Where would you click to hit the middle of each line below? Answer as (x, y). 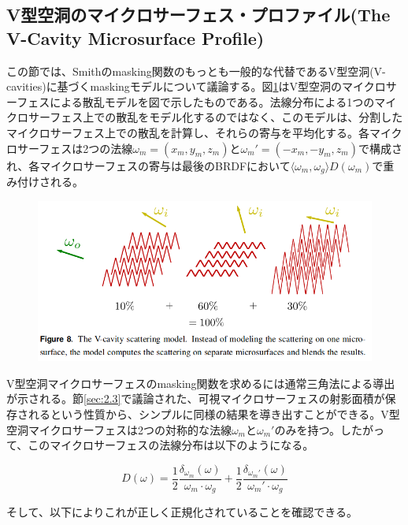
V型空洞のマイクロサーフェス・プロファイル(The (198, 15)
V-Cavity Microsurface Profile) (135, 37)
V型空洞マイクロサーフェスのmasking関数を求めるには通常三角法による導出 (201, 383)
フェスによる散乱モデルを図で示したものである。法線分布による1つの (196, 101)
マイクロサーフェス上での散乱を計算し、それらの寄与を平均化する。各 (188, 132)
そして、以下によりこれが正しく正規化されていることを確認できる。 (182, 512)
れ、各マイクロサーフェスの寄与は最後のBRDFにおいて (148, 165)
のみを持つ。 (307, 429)
